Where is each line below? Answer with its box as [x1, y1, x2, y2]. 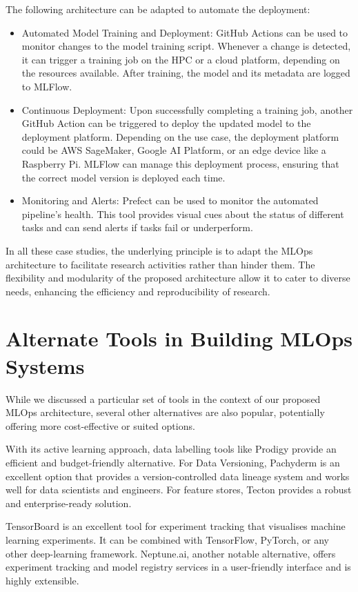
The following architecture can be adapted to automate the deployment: [6, 2, 310, 16]
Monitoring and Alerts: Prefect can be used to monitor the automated [21, 193, 319, 208]
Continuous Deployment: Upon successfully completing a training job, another [21, 102, 353, 117]
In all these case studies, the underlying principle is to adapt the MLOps [6, 243, 313, 257]
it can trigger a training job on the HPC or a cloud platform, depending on [21, 52, 340, 66]
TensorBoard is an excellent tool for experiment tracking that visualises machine [6, 519, 346, 533]
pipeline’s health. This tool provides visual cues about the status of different [21, 206, 344, 221]
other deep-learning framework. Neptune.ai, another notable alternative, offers [6, 546, 336, 560]
